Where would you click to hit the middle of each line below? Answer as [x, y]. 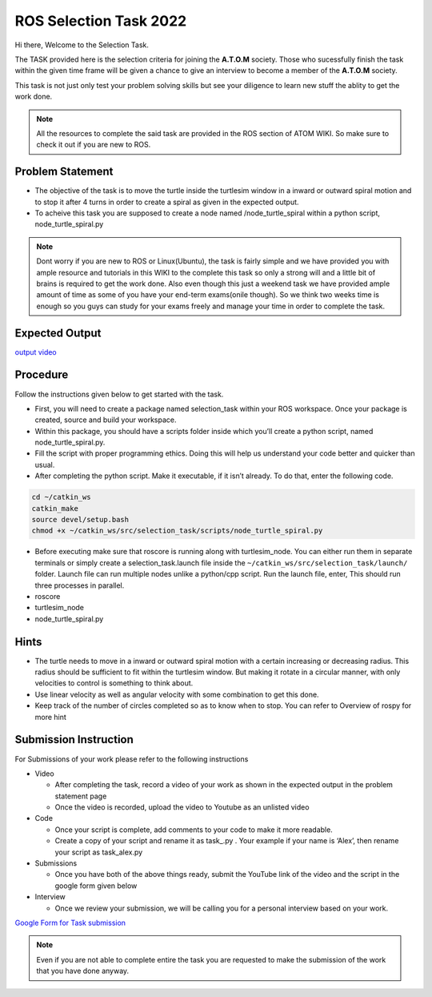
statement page [81, 796]
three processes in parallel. [80, 585]
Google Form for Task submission [70, 923]
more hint [51, 717]
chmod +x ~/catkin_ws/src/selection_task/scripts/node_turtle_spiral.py [177, 531]
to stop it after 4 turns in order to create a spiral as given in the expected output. [167, 202]
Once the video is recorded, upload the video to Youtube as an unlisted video [182, 807]
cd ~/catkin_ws [61, 497]
